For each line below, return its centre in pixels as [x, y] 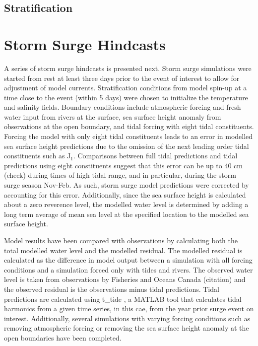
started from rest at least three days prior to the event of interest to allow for [122, 78]
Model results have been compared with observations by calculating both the [121, 240]
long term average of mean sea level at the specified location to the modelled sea [126, 214]
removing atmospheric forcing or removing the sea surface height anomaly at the [127, 328]
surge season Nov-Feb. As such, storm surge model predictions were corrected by [127, 185]
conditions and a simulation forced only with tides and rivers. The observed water [129, 269]
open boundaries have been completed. [63, 337]
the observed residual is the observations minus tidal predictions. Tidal [112, 289]
